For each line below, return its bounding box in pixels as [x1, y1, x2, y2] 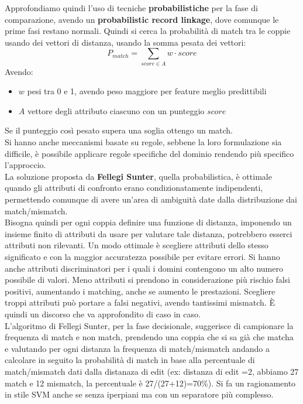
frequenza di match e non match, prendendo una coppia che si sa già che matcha [5, 331, 294, 343]
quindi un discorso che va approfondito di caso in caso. [5, 307, 201, 320]
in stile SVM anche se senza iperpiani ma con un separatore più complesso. [5, 388, 274, 400]
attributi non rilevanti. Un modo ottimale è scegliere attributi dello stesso [5, 239, 268, 251]
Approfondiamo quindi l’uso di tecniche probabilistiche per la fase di [5, 2, 258, 13]
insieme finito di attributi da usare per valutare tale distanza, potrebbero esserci [5, 227, 292, 239]
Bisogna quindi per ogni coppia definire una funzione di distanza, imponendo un [5, 216, 292, 228]
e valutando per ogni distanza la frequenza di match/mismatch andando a [5, 342, 270, 354]
